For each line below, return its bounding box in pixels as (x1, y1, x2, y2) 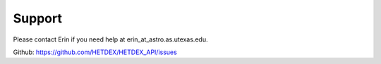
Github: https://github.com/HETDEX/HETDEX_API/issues (13, 48, 178, 56)
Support (13, 11, 63, 26)
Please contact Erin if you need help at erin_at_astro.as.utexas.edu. (13, 35, 208, 44)
